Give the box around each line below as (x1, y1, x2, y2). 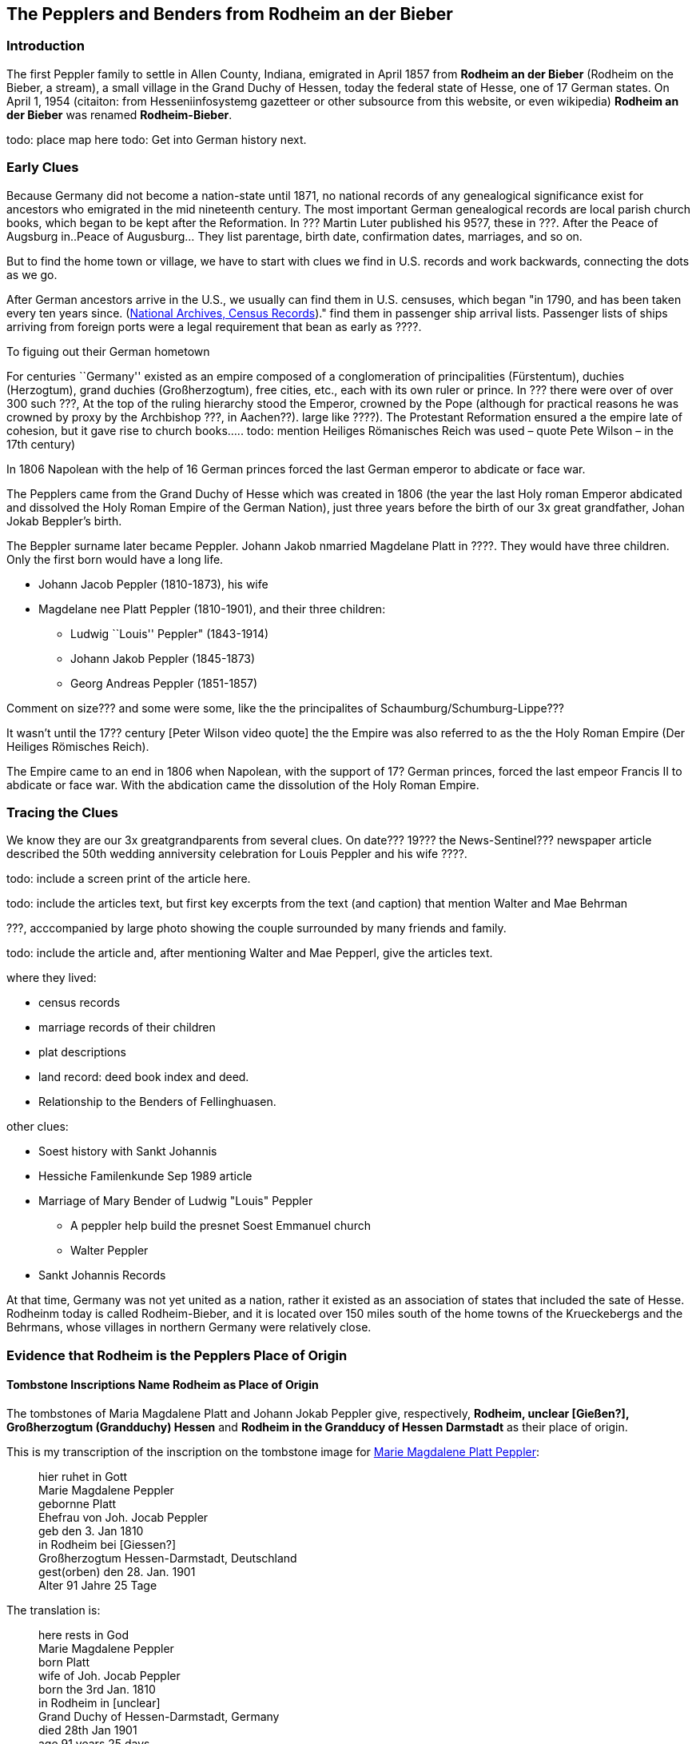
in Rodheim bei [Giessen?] (38, 1537, 177, 1551)
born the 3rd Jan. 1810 (38, 1682, 156, 1696)
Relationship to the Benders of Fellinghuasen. (38, 1095, 276, 1109)
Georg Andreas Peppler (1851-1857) (70, 676, 258, 690)
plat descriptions (38, 1045, 126, 1060)
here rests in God (38, 1627, 129, 1642)
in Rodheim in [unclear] (38, 1695, 161, 1710)
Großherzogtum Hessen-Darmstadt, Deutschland (38, 1550, 297, 1565)
